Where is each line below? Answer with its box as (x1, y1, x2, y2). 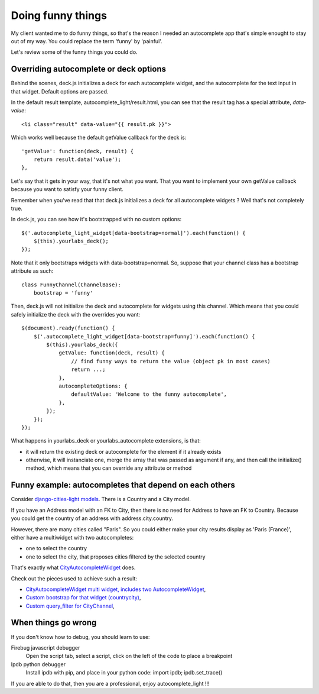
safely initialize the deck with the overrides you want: (11, 311, 141, 318)
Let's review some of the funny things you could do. (11, 49, 138, 56)
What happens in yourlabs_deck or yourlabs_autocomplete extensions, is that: (11, 437, 201, 444)
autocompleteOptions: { (58, 382, 128, 389)
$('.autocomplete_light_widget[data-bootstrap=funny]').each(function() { (33, 333, 255, 340)
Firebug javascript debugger (11, 644, 80, 651)
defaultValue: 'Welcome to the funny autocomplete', (71, 391, 227, 398)
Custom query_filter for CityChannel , (25, 602, 115, 609)
